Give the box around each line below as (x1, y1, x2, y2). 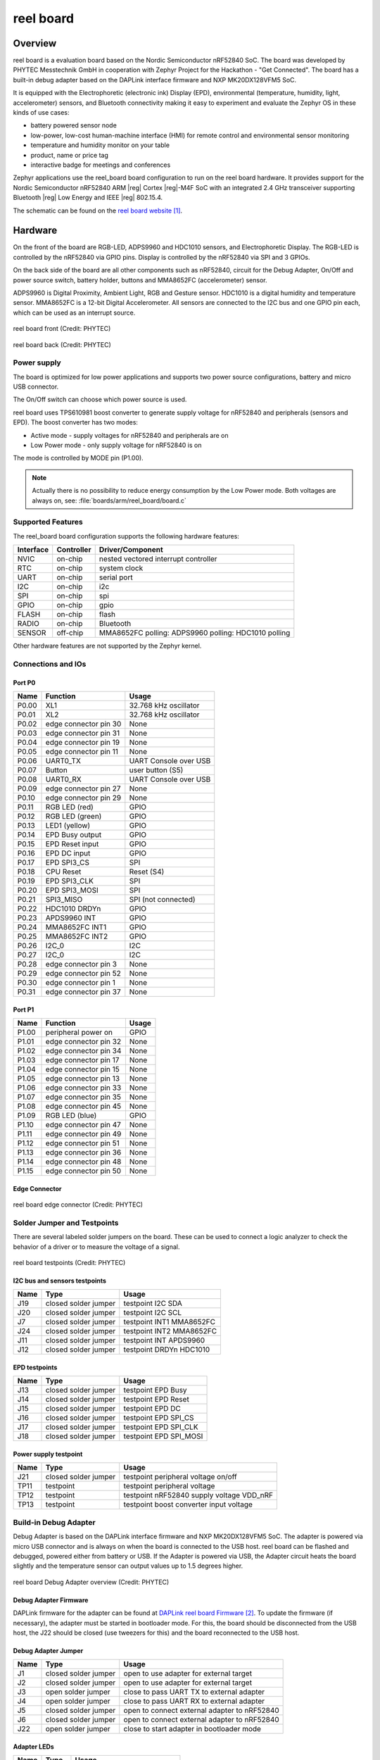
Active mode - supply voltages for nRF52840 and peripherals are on (30, 431, 229, 439)
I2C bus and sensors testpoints (13, 1276, 107, 1285)
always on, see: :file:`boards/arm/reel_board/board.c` (32, 496, 186, 505)
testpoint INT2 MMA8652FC (123, 1326, 217, 1336)
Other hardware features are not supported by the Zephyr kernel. (13, 641, 202, 650)
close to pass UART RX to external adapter (123, 1697, 265, 1706)
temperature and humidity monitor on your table (30, 141, 170, 149)
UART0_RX (45, 774, 82, 784)
